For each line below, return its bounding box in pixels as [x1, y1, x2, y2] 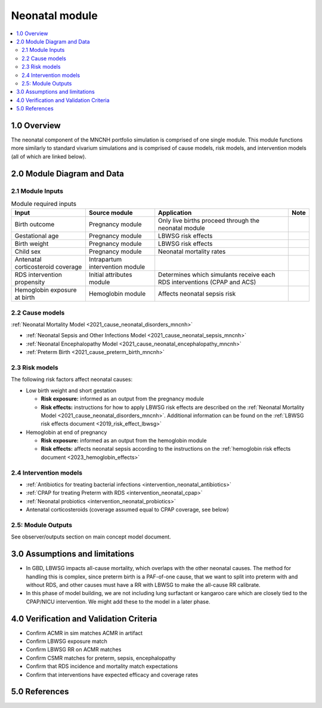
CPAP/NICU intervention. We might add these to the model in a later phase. [26, 598, 210, 605]
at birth [14, 293, 35, 301]
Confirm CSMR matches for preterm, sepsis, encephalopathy [26, 654, 176, 661]
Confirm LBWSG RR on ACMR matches [26, 646, 122, 653]
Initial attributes [88, 270, 132, 279]
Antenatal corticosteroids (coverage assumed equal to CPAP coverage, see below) [26, 506, 229, 513]
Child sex [14, 248, 41, 256]
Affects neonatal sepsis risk [158, 290, 236, 298]
